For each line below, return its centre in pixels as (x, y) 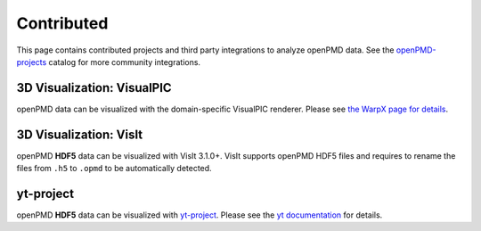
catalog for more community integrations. (124, 62)
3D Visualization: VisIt (80, 134)
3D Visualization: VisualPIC (94, 88)
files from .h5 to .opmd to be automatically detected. (114, 169)
